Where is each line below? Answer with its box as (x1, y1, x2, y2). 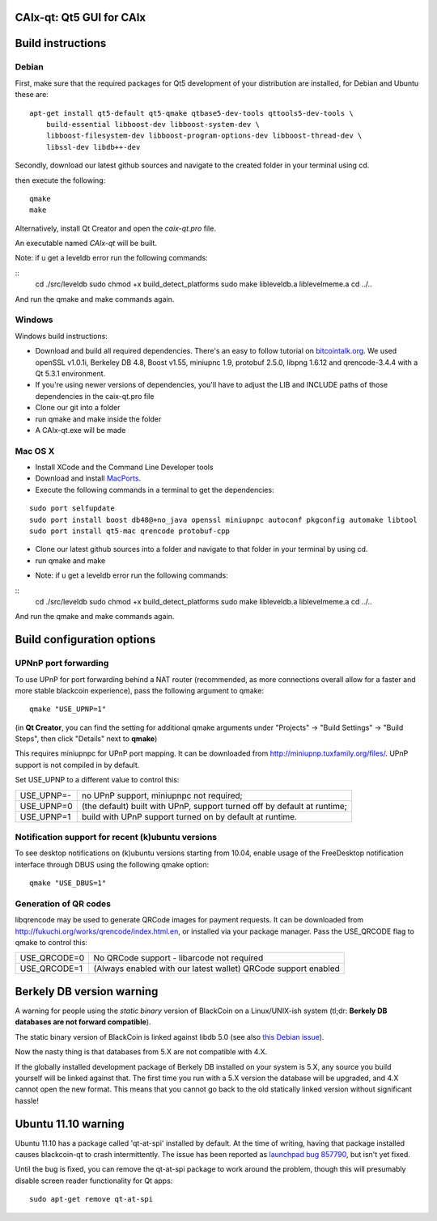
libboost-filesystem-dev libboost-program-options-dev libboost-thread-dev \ (45, 131, 363, 141)
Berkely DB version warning (15, 984, 159, 998)
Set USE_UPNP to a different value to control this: (15, 775, 180, 785)
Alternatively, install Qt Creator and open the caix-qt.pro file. (15, 223, 216, 233)
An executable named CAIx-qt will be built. (15, 239, 158, 248)
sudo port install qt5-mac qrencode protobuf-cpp (29, 527, 231, 536)
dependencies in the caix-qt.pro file (35, 391, 155, 401)
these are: (15, 90, 49, 100)
